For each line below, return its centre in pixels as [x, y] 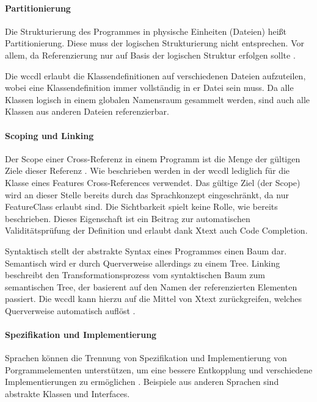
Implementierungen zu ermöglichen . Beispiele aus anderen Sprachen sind [142, 382]
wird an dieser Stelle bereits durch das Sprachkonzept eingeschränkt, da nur [147, 194]
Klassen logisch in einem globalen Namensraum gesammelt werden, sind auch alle [158, 99]
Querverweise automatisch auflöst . [70, 310]
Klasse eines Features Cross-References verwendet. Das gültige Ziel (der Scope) [153, 182]
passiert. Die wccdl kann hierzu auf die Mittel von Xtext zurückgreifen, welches [153, 299]
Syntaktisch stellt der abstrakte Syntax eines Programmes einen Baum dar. [146, 250]
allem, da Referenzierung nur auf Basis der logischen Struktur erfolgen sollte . [150, 55]
